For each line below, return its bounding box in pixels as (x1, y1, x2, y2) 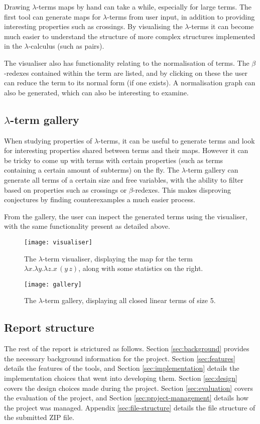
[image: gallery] (24, 280, 82, 288)
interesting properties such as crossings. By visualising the (4, 21, 183, 32)
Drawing (4, 2, 30, 12)
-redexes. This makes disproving (133, 184, 231, 195)
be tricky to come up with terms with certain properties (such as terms (4, 155, 223, 165)
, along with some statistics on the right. (78, 263, 203, 273)
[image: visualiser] (24, 238, 93, 246)
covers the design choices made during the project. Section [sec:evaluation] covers (4, 382, 253, 393)
